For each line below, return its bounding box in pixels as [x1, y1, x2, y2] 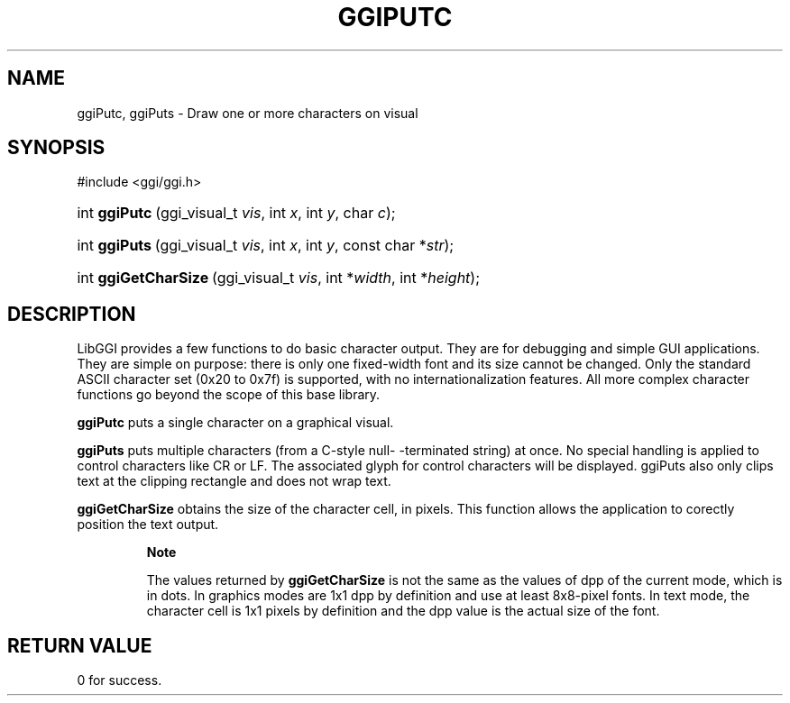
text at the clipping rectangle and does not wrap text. [77, 473, 391, 489]
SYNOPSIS [7, 136, 106, 160]
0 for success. [77, 672, 162, 689]
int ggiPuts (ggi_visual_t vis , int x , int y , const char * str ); [77, 236, 455, 255]
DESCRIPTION [7, 302, 136, 325]
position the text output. [77, 516, 219, 533]
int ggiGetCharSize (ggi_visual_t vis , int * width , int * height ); [77, 269, 481, 288]
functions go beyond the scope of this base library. [77, 387, 381, 403]
